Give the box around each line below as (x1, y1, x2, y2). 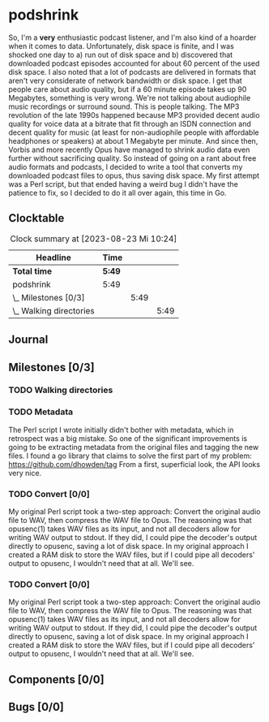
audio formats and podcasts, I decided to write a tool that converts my (8, 162, 243, 171)
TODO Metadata (8, 406, 74, 417)
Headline (36, 252, 71, 263)
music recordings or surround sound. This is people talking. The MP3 (8, 102, 240, 111)
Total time (12, 266, 53, 277)
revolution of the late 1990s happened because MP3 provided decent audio (8, 110, 261, 119)
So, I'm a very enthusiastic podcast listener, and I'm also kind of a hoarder (8, 32, 257, 42)
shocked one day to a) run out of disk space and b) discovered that (8, 50, 233, 59)
